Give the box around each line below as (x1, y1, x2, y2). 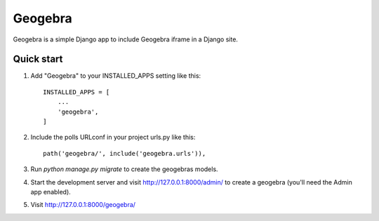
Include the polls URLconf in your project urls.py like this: (30, 133, 196, 142)
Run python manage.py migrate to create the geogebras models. (30, 165, 218, 173)
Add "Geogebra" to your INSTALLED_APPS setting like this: (30, 72, 201, 80)
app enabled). (30, 187, 72, 196)
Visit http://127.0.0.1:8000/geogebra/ (30, 201, 136, 209)
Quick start (13, 53, 63, 65)
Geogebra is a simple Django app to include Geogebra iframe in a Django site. (13, 35, 239, 43)
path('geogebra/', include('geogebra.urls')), (43, 149, 206, 157)
